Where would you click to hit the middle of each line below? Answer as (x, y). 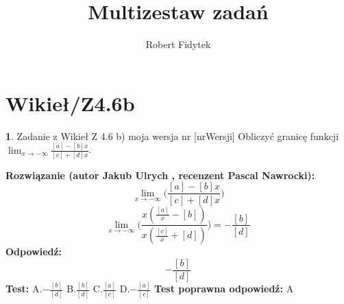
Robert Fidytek (178, 44)
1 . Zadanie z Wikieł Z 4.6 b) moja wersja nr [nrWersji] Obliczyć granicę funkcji (172, 136)
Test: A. (24, 289)
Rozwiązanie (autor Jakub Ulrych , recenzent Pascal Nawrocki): (160, 175)
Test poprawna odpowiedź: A (224, 289)
